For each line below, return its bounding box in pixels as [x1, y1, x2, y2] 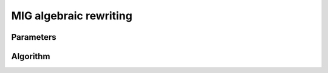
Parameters [11, 32, 56, 42]
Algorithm [11, 51, 50, 62]
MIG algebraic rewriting [11, 9, 133, 22]
